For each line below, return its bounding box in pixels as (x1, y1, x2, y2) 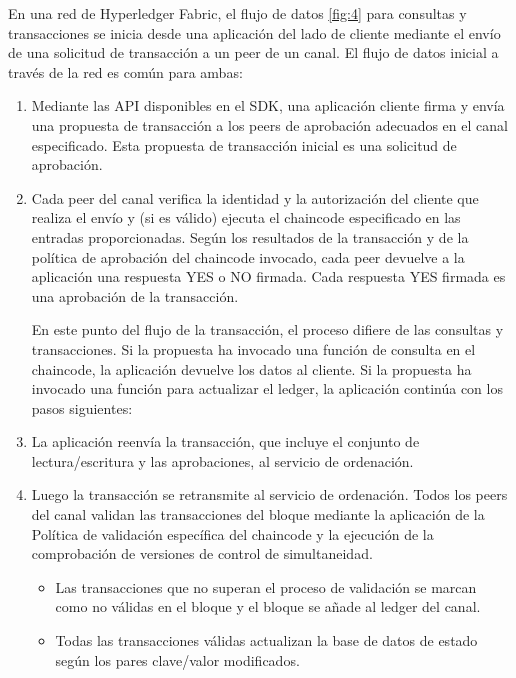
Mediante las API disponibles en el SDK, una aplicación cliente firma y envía (31, 95, 505, 116)
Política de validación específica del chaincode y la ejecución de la (31, 523, 434, 544)
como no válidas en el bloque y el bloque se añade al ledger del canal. (55, 596, 481, 617)
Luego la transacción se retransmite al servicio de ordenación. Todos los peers (31, 484, 508, 505)
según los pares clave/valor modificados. (55, 649, 300, 670)
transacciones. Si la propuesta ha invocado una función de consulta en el (31, 338, 476, 359)
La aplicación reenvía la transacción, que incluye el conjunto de (31, 431, 420, 452)
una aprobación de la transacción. (31, 285, 239, 306)
